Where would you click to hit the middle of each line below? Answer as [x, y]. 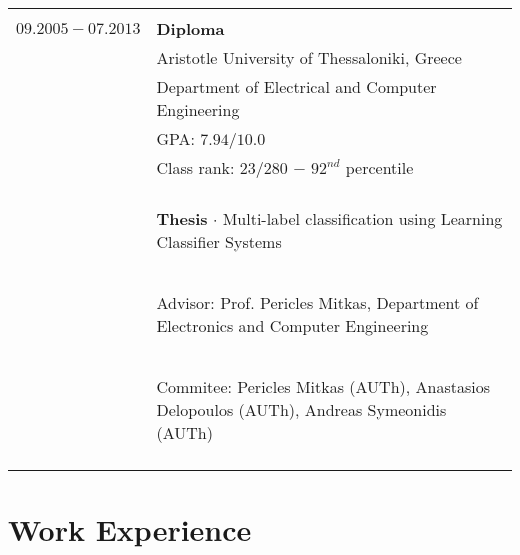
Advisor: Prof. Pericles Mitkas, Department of [317, 302]
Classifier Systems [219, 241]
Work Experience [130, 529]
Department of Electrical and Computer [296, 86]
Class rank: [195, 167]
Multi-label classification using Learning [362, 218]
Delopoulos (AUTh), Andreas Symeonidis [301, 409]
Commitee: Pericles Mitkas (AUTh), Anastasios [323, 386]
